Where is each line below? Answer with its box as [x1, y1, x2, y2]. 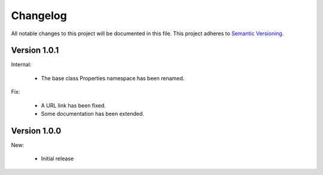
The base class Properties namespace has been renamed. [41, 75, 185, 82]
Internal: [11, 61, 32, 68]
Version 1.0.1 [11, 45, 59, 56]
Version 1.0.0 [11, 125, 62, 136]
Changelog [11, 9, 67, 22]
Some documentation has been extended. [41, 110, 145, 118]
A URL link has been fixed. [41, 102, 106, 109]
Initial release [41, 155, 74, 162]
